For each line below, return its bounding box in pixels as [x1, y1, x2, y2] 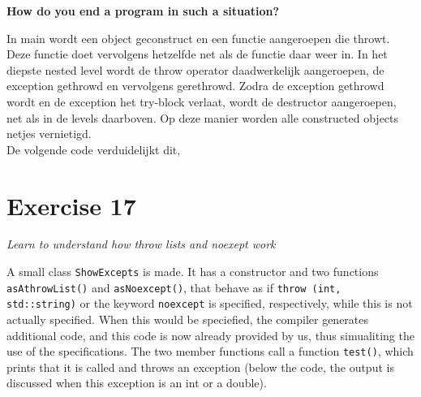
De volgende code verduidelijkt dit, [6, 140, 181, 158]
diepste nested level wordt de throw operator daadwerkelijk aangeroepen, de [6, 61, 384, 78]
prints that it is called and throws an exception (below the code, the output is [6, 358, 394, 375]
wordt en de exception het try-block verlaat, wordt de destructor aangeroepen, [6, 93, 397, 110]
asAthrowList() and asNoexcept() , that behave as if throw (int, [6, 278, 342, 296]
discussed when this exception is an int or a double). [6, 374, 267, 391]
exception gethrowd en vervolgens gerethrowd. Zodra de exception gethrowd [6, 77, 384, 94]
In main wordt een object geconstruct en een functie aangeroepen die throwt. [6, 29, 390, 46]
